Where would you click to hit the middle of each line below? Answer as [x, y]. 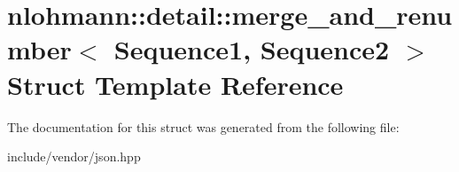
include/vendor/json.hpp [74, 156]
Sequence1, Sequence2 [252, 49]
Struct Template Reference [175, 84]
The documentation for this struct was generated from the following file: [203, 126]
